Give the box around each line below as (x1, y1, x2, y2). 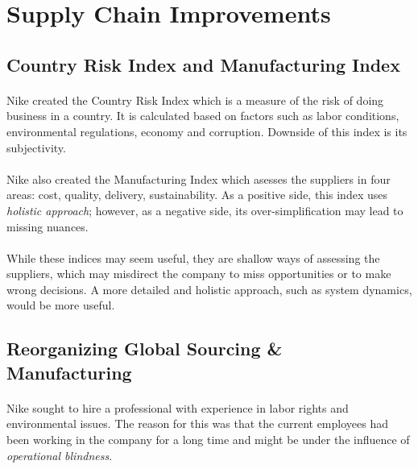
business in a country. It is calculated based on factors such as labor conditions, (6, 107, 399, 124)
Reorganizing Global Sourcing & (6, 336, 283, 361)
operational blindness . (6, 446, 113, 463)
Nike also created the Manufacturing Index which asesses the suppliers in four (6, 170, 391, 187)
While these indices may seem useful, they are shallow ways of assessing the (6, 249, 380, 266)
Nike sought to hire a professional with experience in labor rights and (6, 399, 349, 416)
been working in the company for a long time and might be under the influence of (6, 431, 410, 448)
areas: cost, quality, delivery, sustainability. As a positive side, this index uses (6, 186, 387, 203)
